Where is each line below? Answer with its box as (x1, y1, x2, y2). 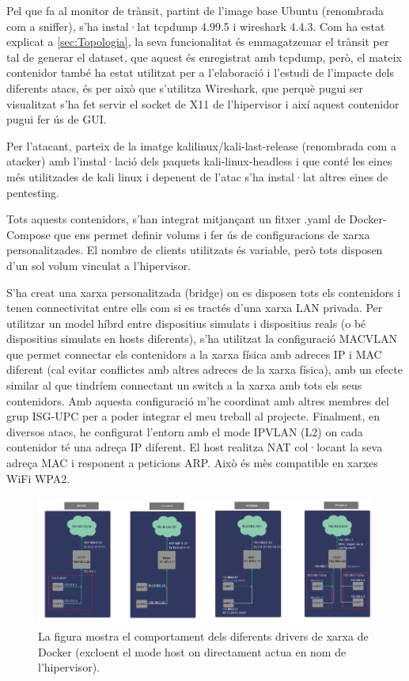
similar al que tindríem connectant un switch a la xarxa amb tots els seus (6, 377, 362, 394)
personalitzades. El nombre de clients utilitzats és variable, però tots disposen (6, 242, 383, 258)
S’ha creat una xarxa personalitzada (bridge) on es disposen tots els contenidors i (6, 283, 401, 300)
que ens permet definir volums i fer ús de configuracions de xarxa (54, 226, 370, 242)
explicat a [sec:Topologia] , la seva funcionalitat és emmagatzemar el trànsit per (6, 33, 389, 50)
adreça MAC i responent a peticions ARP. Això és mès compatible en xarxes (6, 455, 378, 471)
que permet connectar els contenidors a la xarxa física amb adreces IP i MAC (6, 345, 382, 362)
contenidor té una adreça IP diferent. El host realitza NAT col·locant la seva (6, 439, 383, 455)
